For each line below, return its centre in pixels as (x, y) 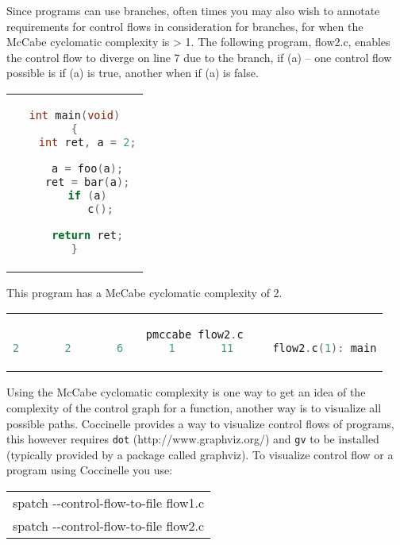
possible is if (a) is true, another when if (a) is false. (133, 73)
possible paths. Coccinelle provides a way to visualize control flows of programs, (200, 423)
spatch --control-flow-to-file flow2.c (108, 526)
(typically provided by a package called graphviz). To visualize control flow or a (200, 454)
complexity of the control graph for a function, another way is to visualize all (194, 407)
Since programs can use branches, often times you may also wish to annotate (193, 10)
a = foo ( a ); (88, 168)
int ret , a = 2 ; (87, 142)
